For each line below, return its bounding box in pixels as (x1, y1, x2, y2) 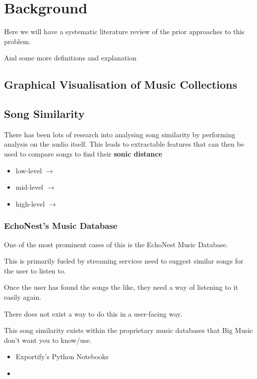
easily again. (4, 292, 42, 302)
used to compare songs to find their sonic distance (4, 149, 162, 159)
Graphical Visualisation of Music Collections (4, 77, 238, 92)
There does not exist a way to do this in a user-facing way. (4, 308, 182, 319)
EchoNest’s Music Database (4, 219, 118, 232)
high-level (15, 198, 45, 209)
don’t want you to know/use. (4, 334, 92, 345)
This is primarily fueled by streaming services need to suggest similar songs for (4, 256, 244, 266)
